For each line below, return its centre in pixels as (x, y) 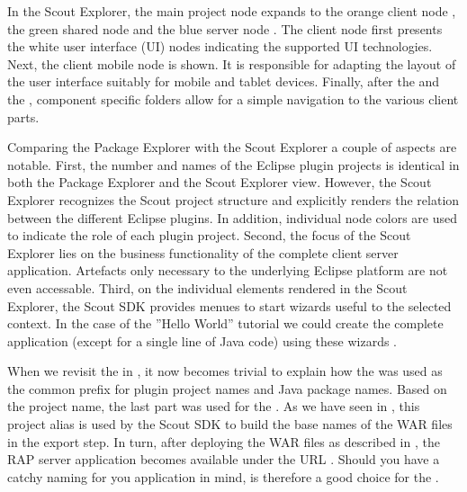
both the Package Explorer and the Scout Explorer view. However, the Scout (220, 182)
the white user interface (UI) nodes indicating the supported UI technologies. (220, 46)
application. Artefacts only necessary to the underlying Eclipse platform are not (228, 270)
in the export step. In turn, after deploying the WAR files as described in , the (224, 441)
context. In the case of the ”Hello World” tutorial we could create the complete (225, 323)
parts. (23, 116)
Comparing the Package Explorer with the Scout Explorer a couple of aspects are (232, 147)
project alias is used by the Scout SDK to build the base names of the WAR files (230, 424)
